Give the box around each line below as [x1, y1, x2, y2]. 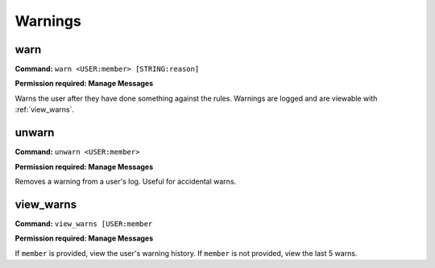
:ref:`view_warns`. [14, 105, 74, 114]
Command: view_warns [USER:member [14, 218, 153, 229]
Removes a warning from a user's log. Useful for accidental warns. [14, 176, 237, 186]
